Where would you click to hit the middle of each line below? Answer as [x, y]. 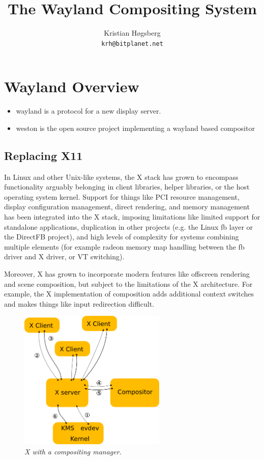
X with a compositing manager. [73, 451]
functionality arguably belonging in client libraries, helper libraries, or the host [127, 187]
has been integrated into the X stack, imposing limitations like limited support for [132, 217]
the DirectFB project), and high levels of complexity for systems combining [122, 237]
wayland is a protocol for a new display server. [89, 111]
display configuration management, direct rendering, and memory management [127, 207]
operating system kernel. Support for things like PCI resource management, [122, 196]
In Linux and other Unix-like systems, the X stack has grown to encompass [121, 177]
